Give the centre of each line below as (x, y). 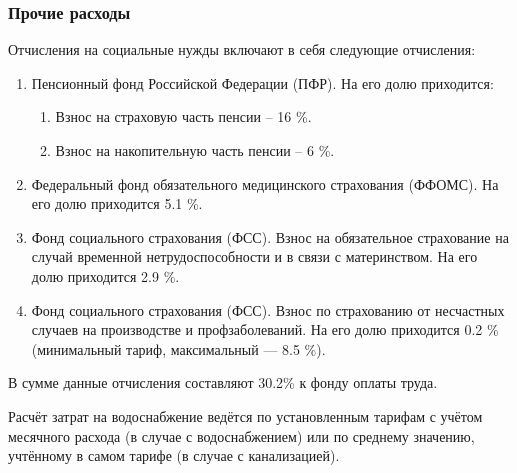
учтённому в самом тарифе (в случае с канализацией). (174, 455)
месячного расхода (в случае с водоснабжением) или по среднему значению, (241, 435)
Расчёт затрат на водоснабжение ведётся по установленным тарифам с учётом (245, 415)
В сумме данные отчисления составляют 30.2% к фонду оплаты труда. (223, 382)
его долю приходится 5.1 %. (117, 203)
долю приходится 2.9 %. (105, 275)
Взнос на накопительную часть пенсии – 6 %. (195, 150)
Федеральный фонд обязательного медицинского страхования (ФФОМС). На (265, 183)
